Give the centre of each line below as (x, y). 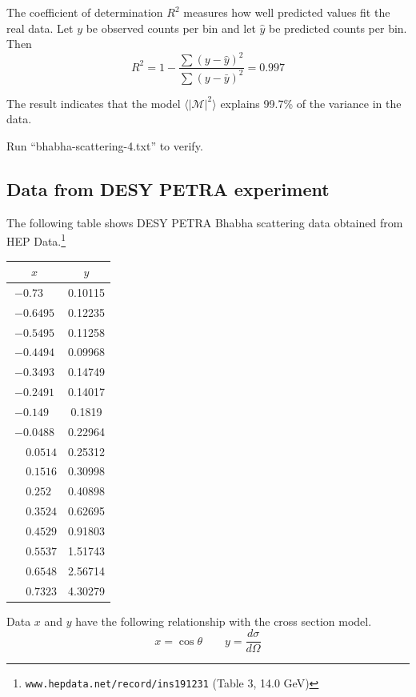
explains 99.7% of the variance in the (311, 103)
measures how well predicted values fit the (287, 12)
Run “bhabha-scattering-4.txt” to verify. (105, 145)
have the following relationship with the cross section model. (224, 621)
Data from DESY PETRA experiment (168, 188)
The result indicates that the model (94, 103)
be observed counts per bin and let (171, 28)
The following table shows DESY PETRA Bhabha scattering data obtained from (205, 222)
